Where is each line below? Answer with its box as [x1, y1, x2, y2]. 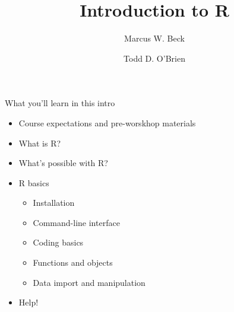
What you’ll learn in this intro [5, 97, 115, 109]
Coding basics [33, 236, 84, 249]
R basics [18, 176, 49, 189]
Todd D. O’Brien [124, 52, 185, 64]
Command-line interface [33, 216, 120, 228]
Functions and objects [33, 256, 113, 269]
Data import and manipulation [33, 276, 146, 288]
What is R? [18, 136, 61, 149]
